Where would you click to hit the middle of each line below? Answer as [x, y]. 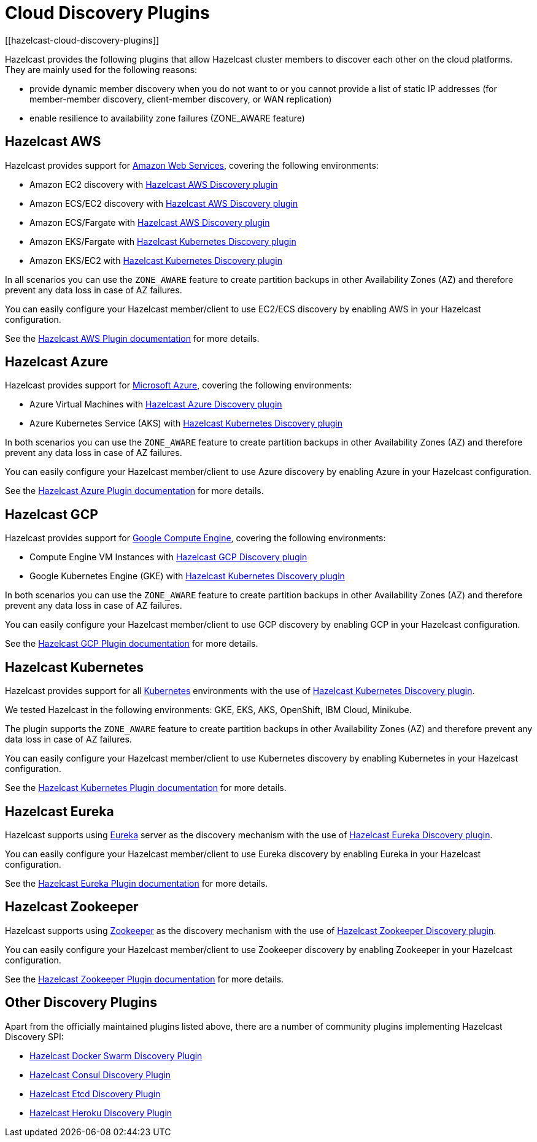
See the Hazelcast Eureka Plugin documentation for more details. [137, 883]
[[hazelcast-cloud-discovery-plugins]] [82, 40]
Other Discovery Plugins [81, 1003]
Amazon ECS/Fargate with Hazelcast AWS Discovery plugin [150, 222]
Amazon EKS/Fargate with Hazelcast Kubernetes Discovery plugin [163, 241]
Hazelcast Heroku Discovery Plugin [101, 1113]
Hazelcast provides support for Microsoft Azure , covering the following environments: [179, 385]
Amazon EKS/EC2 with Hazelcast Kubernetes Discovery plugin [156, 260]
